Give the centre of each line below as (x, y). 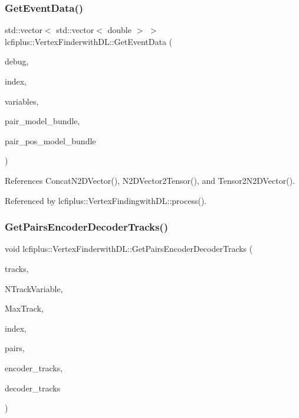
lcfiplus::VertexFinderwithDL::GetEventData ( (89, 41)
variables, (22, 101)
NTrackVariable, (34, 288)
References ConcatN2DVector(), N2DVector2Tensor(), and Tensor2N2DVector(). (150, 180)
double (119, 30)
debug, (17, 61)
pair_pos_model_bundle (50, 140)
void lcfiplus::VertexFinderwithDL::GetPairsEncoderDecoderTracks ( (129, 249)
